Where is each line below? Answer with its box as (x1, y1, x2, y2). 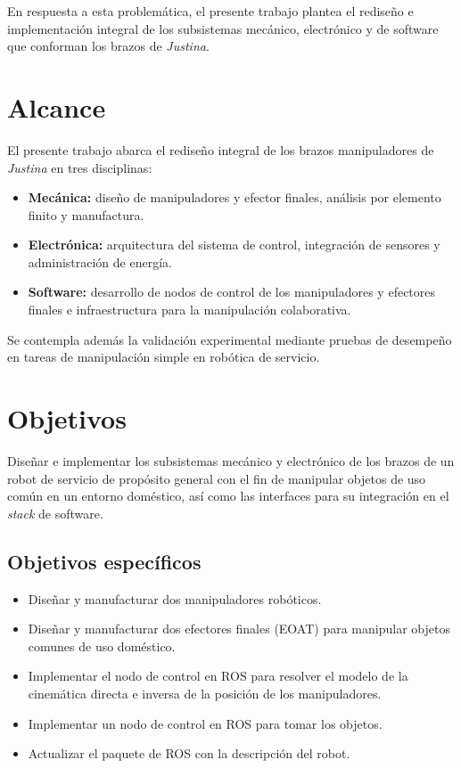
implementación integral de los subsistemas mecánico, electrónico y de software (7, 19, 439, 37)
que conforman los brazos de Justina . (7, 37, 210, 55)
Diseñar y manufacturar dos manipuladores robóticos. (28, 589, 322, 608)
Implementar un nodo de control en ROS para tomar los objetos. (28, 714, 383, 732)
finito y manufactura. (28, 205, 144, 224)
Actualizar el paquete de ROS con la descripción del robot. (28, 744, 350, 763)
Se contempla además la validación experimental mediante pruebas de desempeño (7, 330, 452, 348)
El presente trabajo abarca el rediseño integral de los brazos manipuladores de (7, 140, 434, 159)
